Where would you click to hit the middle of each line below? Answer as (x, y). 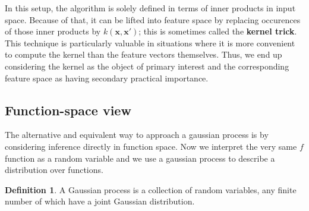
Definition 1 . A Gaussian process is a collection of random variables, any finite (151, 189)
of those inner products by (53, 31)
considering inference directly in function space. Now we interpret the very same (151, 146)
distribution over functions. (54, 170)
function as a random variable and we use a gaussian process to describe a (140, 158)
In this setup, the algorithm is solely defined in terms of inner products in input (150, 8)
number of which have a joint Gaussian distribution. (100, 201)
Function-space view (68, 110)
